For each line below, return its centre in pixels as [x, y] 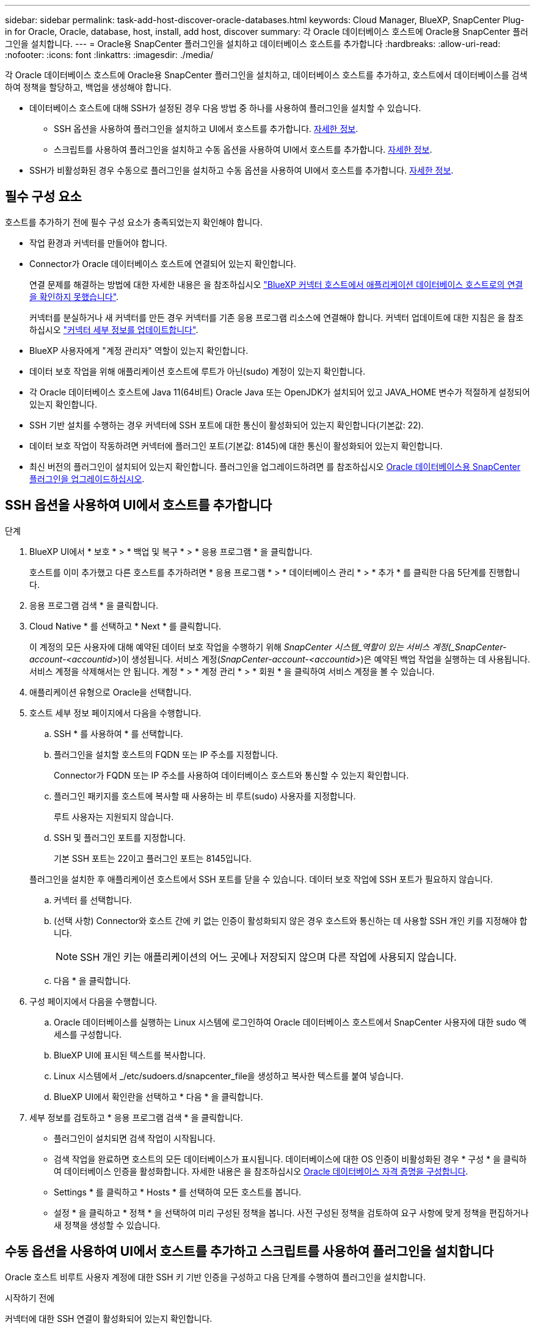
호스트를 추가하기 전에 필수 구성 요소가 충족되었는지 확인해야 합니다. [134, 222]
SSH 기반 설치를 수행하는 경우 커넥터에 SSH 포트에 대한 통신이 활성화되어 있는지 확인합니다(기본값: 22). [227, 425]
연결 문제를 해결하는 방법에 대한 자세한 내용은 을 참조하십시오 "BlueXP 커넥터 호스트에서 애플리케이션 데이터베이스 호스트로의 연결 [276, 284]
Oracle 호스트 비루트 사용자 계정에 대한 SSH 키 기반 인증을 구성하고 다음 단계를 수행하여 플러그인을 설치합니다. [215, 1277]
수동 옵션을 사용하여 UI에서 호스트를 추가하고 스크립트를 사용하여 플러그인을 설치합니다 [249, 1252]
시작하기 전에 [30, 1297]
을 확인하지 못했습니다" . [74, 296]
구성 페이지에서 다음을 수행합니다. [93, 1001]
